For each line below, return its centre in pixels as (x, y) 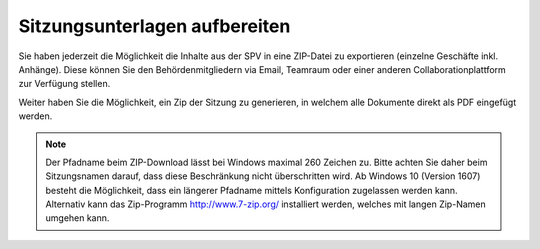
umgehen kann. (77, 218)
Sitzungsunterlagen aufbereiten (154, 26)
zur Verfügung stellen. (64, 84)
